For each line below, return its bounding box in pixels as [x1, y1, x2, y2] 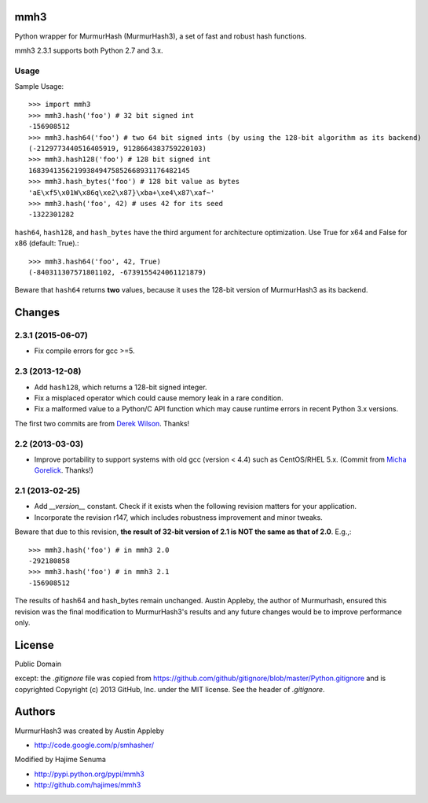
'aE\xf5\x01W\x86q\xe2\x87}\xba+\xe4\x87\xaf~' [28, 188, 215, 197]
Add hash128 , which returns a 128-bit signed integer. [34, 382, 207, 392]
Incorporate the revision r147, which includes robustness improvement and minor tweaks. [34, 512, 324, 522]
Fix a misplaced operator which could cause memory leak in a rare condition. [34, 393, 284, 403]
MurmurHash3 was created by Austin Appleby [14, 726, 165, 735]
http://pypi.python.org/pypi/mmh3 [34, 769, 144, 779]
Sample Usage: [14, 82, 64, 91]
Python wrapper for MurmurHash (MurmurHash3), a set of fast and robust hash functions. [14, 31, 306, 41]
